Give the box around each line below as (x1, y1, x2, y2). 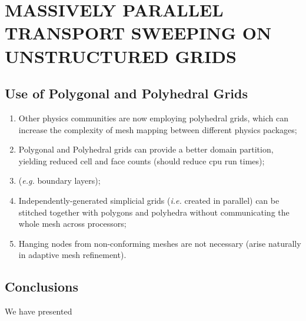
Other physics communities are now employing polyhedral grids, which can (18, 111, 288, 124)
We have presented (5, 305, 72, 317)
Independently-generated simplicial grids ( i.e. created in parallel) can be (18, 194, 280, 206)
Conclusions (5, 277, 79, 296)
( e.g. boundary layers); (18, 174, 101, 187)
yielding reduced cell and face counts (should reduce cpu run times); (18, 154, 265, 167)
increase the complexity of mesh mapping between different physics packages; (18, 123, 297, 135)
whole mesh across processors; (18, 217, 127, 230)
